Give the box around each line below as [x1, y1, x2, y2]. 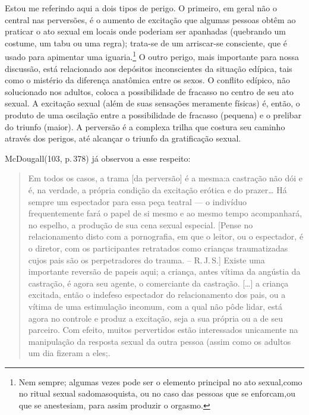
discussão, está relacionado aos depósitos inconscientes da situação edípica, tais [5, 62, 292, 74]
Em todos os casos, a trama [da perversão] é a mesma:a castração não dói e [28, 172, 303, 184]
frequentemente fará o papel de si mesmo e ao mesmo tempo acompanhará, [28, 207, 302, 219]
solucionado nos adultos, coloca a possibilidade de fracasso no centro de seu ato [5, 85, 294, 98]
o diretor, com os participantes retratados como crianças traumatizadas [28, 241, 288, 254]
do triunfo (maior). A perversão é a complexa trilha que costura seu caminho [5, 120, 285, 133]
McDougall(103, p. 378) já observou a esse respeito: [5, 152, 191, 164]
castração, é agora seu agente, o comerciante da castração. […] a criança [28, 276, 289, 289]
